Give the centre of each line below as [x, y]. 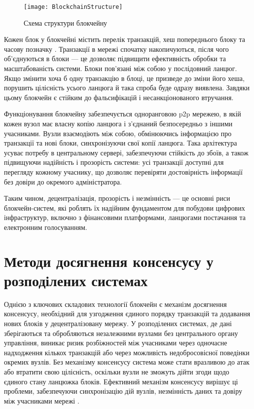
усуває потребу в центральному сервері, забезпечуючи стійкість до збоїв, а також [126, 152]
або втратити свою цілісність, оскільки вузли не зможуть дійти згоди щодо [117, 372]
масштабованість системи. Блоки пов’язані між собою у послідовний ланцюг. [121, 68]
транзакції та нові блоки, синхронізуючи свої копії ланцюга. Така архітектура [121, 143]
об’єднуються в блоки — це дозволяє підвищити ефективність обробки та [115, 58]
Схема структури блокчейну [66, 22]
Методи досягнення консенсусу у [109, 261]
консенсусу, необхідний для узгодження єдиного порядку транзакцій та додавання [127, 314]
